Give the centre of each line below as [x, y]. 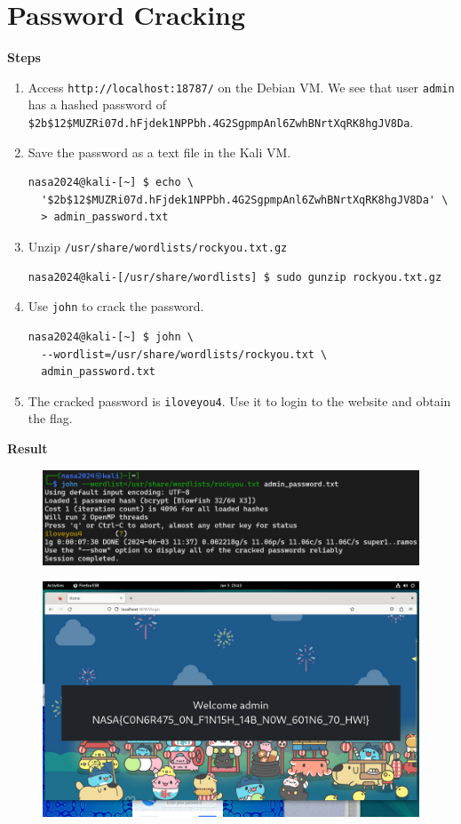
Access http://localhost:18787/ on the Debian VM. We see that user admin [241, 87]
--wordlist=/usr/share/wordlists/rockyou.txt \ [184, 354]
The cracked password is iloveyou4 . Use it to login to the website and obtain [239, 400]
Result [28, 448]
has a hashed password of [97, 104]
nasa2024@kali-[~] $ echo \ [111, 183]
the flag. [50, 418]
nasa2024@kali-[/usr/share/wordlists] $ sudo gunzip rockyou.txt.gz [235, 277]
